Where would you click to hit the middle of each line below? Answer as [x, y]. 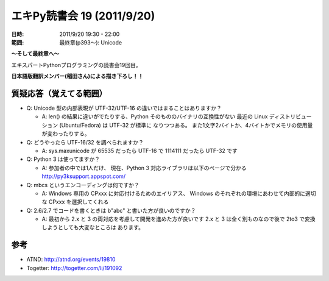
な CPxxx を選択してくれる [75, 202]
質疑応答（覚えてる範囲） [59, 94]
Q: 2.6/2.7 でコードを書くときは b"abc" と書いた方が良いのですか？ [111, 210]
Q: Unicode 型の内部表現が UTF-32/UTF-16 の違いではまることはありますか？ [124, 108]
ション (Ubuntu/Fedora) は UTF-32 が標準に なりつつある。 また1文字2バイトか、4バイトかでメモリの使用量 [177, 125]
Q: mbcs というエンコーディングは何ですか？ [83, 185]
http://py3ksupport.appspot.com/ [84, 176]
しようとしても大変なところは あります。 [93, 227]
